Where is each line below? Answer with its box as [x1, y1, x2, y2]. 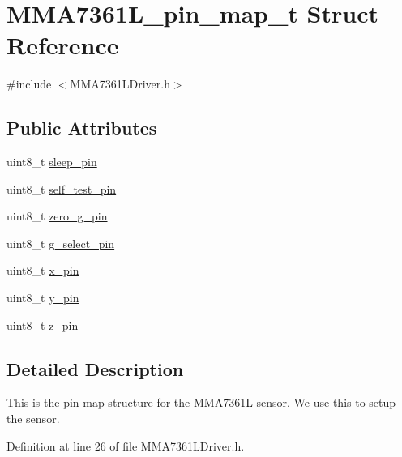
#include [6, 75, 52, 92]
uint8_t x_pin [6, 262, 79, 279]
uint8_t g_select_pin [6, 234, 115, 251]
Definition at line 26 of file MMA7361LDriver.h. [6, 437, 245, 454]
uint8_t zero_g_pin [6, 207, 108, 224]
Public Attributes [6, 115, 157, 140]
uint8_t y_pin [6, 289, 79, 306]
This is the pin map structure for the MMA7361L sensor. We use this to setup [6, 394, 396, 411]
